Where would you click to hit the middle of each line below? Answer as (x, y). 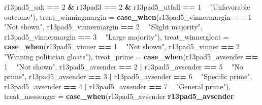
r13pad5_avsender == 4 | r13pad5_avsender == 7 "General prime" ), (118, 86)
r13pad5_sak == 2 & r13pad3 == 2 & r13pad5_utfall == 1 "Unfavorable (127, 7)
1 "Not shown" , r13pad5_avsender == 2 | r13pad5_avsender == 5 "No (124, 66)
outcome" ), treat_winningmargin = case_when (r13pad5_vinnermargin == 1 (128, 16)
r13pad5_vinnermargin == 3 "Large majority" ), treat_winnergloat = (117, 36)
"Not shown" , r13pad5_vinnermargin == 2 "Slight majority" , (103, 27)
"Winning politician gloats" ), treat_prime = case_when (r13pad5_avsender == (131, 56)
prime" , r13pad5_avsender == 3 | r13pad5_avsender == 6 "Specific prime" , (128, 76)
